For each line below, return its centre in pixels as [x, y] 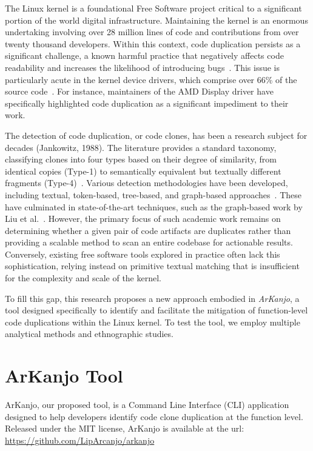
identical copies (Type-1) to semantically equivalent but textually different [143, 171]
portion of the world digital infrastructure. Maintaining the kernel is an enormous [156, 20]
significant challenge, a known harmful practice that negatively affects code [144, 55]
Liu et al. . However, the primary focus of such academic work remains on [143, 219]
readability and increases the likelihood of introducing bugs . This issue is [142, 67]
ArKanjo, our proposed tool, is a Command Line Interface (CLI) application [147, 405]
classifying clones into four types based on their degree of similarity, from [141, 159]
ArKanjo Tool [64, 376]
